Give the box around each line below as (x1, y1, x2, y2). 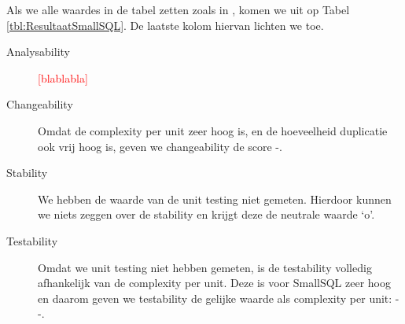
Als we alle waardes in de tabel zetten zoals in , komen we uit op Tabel (6, 2, 350, 17)
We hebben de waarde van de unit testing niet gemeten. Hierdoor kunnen (38, 190, 392, 207)
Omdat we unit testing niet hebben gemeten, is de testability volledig (38, 259, 372, 275)
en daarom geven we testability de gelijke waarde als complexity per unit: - (38, 289, 399, 306)
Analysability (6, 43, 70, 60)
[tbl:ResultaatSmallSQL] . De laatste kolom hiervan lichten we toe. (6, 17, 324, 33)
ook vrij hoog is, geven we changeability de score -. (38, 138, 282, 154)
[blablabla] (38, 69, 88, 86)
